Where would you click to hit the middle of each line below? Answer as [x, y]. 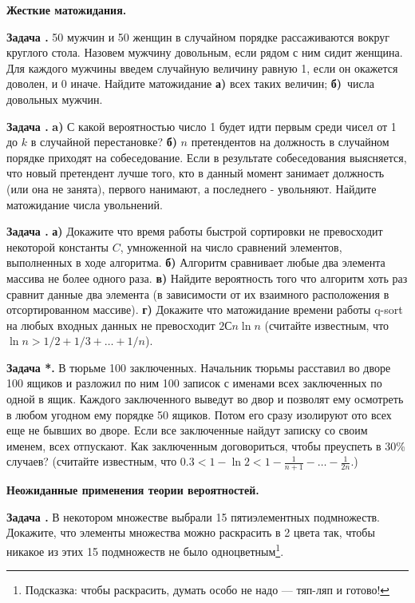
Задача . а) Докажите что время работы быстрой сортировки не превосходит [195, 231]
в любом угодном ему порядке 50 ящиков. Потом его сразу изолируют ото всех [199, 414]
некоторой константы [58, 246]
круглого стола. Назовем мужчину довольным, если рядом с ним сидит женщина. [205, 52]
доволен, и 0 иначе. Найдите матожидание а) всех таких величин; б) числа [190, 83]
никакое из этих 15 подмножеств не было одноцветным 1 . [145, 550]
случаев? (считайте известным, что [92, 461]
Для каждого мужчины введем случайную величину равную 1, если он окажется [202, 67]
